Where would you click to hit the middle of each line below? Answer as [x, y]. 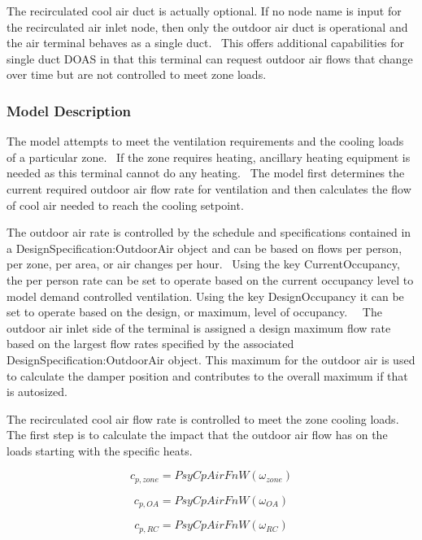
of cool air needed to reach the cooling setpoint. [125, 205]
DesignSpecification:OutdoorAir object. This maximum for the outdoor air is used [211, 359]
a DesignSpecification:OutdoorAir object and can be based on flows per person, [204, 248]
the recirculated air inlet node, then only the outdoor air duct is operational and [207, 26]
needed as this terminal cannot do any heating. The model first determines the [206, 173]
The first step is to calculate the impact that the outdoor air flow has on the [197, 435]
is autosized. [37, 392]
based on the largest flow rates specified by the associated [150, 344]
